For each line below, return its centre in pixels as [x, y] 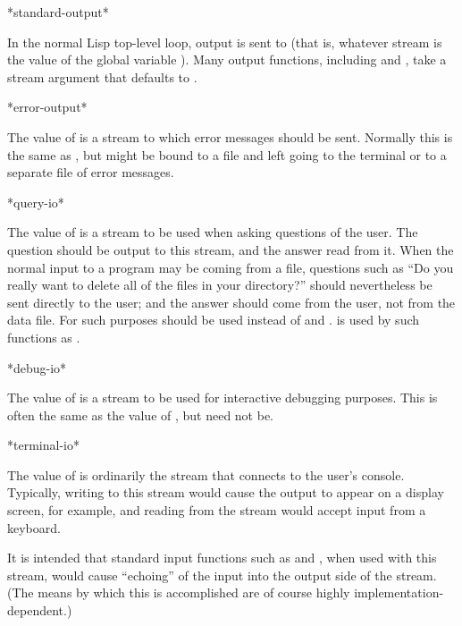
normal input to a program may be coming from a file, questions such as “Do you [231, 267]
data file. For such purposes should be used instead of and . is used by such [214, 320]
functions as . [44, 337]
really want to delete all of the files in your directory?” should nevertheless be [220, 285]
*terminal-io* [43, 445]
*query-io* [36, 202]
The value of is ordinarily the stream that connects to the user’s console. [206, 474]
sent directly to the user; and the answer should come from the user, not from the [231, 302]
